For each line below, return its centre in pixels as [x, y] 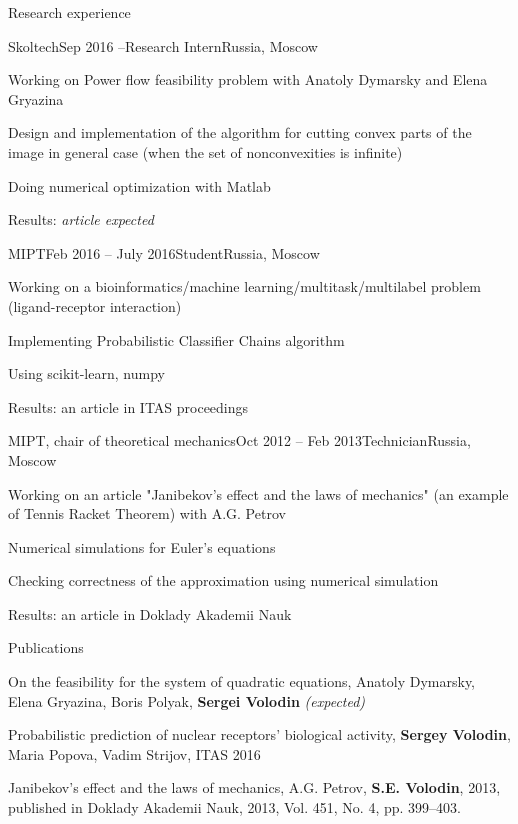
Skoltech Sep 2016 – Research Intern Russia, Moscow [163, 45]
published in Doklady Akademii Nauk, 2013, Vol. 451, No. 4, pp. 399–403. [234, 807]
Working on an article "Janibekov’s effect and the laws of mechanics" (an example [258, 493]
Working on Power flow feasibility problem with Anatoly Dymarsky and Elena [248, 79]
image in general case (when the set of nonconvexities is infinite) [205, 151]
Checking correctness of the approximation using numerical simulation [223, 580]
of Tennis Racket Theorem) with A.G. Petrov [147, 513]
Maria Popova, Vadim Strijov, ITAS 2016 [134, 753]
